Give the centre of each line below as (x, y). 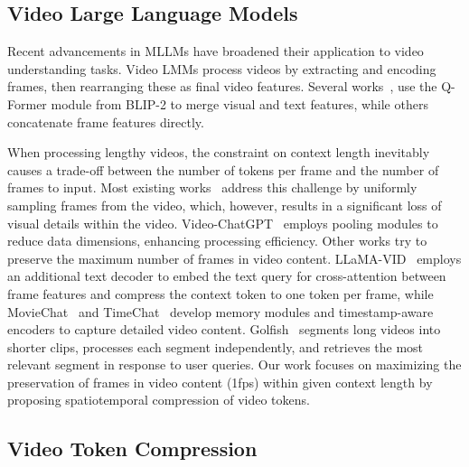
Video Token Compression (132, 448)
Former (27, 103)
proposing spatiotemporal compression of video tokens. (159, 400)
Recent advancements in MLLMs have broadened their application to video (216, 51)
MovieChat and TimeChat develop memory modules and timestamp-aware (220, 311)
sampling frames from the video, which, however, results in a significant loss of (225, 205)
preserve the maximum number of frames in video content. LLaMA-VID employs (234, 258)
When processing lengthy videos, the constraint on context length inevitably (219, 152)
